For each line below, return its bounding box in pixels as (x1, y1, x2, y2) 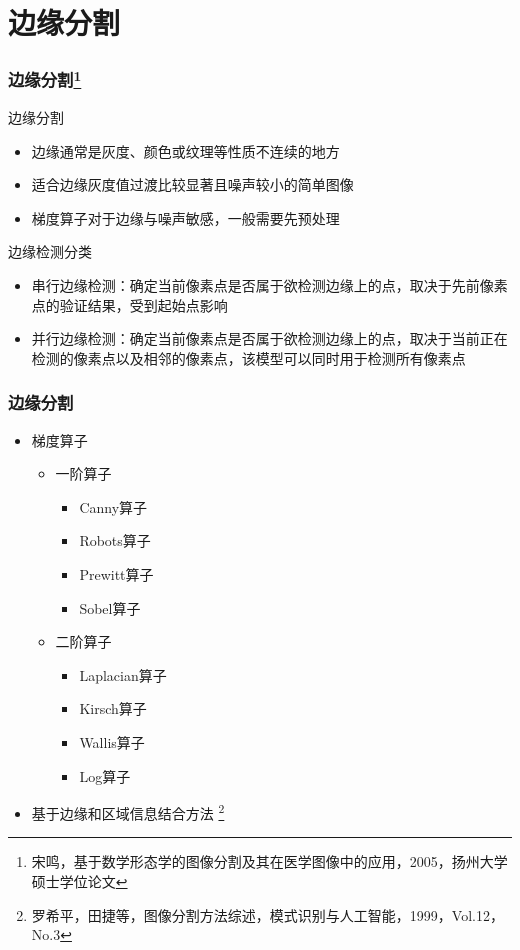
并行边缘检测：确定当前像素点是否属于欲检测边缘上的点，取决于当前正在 (31, 328, 508, 349)
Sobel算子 (79, 597, 141, 618)
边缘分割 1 (8, 65, 82, 92)
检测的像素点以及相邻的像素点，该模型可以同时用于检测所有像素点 (31, 347, 466, 368)
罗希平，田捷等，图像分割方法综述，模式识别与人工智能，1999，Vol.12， (31, 904, 504, 925)
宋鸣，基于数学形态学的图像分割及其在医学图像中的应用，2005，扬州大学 (31, 851, 508, 872)
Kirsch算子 (79, 698, 147, 719)
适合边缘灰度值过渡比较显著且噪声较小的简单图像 (31, 174, 354, 195)
